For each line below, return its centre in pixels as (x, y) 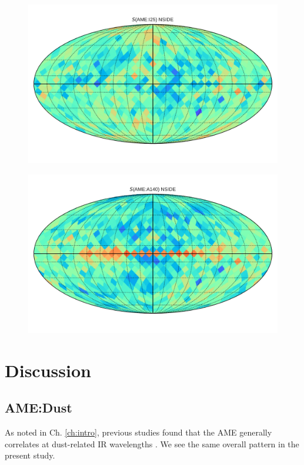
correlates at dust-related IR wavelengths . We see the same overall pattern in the (152, 443)
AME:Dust (39, 408)
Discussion (48, 370)
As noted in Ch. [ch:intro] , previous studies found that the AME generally (138, 432)
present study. (30, 455)
